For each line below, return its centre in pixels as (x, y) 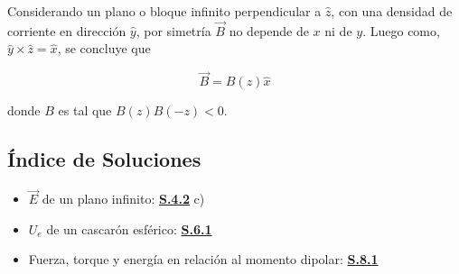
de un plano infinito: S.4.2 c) (123, 199)
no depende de (269, 30)
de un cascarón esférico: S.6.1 (129, 228)
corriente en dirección (67, 30)
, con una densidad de (392, 11)
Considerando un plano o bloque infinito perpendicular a (164, 11)
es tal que (85, 110)
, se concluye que (104, 48)
